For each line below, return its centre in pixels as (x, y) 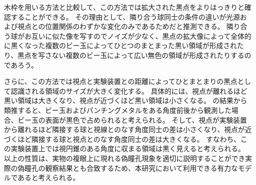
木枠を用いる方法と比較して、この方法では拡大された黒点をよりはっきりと (124, 7)
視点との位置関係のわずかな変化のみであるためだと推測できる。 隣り (129, 26)
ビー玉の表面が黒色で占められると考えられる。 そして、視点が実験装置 (132, 119)
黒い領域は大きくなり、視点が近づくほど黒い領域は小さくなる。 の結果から (126, 100)
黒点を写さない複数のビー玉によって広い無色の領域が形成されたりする (131, 55)
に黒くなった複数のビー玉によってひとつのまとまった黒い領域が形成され (121, 45)
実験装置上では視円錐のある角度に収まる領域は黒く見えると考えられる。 (128, 148)
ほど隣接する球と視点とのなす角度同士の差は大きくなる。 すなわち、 (129, 139)
